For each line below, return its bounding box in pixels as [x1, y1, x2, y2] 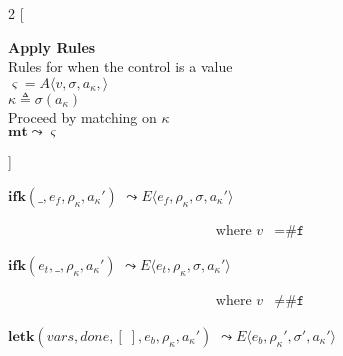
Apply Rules [8, 36, 96, 57]
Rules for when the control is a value [8, 56, 233, 77]
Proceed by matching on [8, 106, 157, 127]
